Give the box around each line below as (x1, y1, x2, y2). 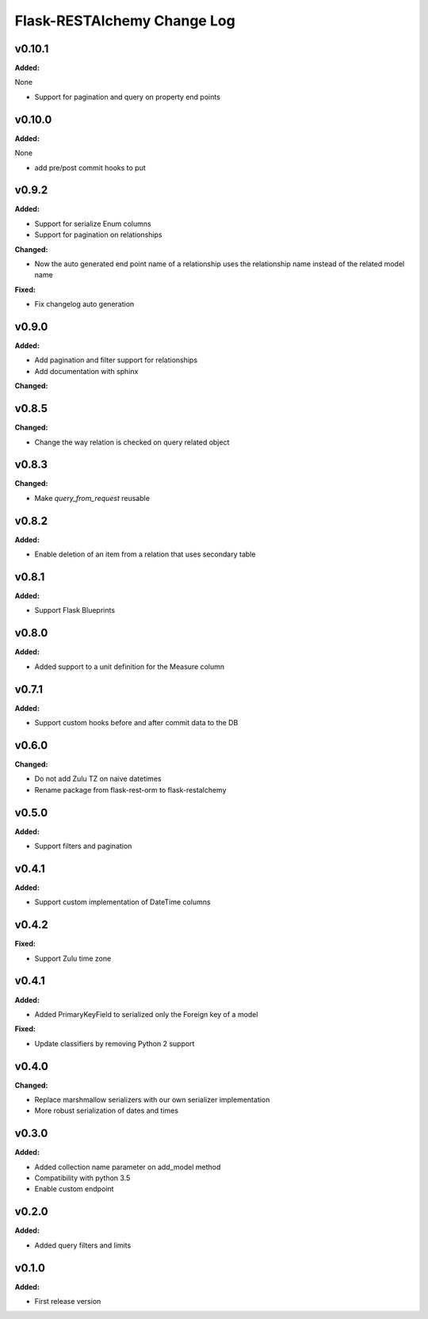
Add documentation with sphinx (34, 366, 139, 376)
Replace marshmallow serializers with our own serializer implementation (34, 1095, 270, 1104)
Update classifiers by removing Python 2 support (34, 1038, 195, 1048)
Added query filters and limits (34, 1241, 132, 1250)
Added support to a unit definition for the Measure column (34, 662, 225, 671)
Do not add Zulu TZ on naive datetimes (34, 774, 162, 784)
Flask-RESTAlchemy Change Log (14, 12, 235, 29)
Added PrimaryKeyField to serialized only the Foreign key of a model (34, 1009, 258, 1019)
